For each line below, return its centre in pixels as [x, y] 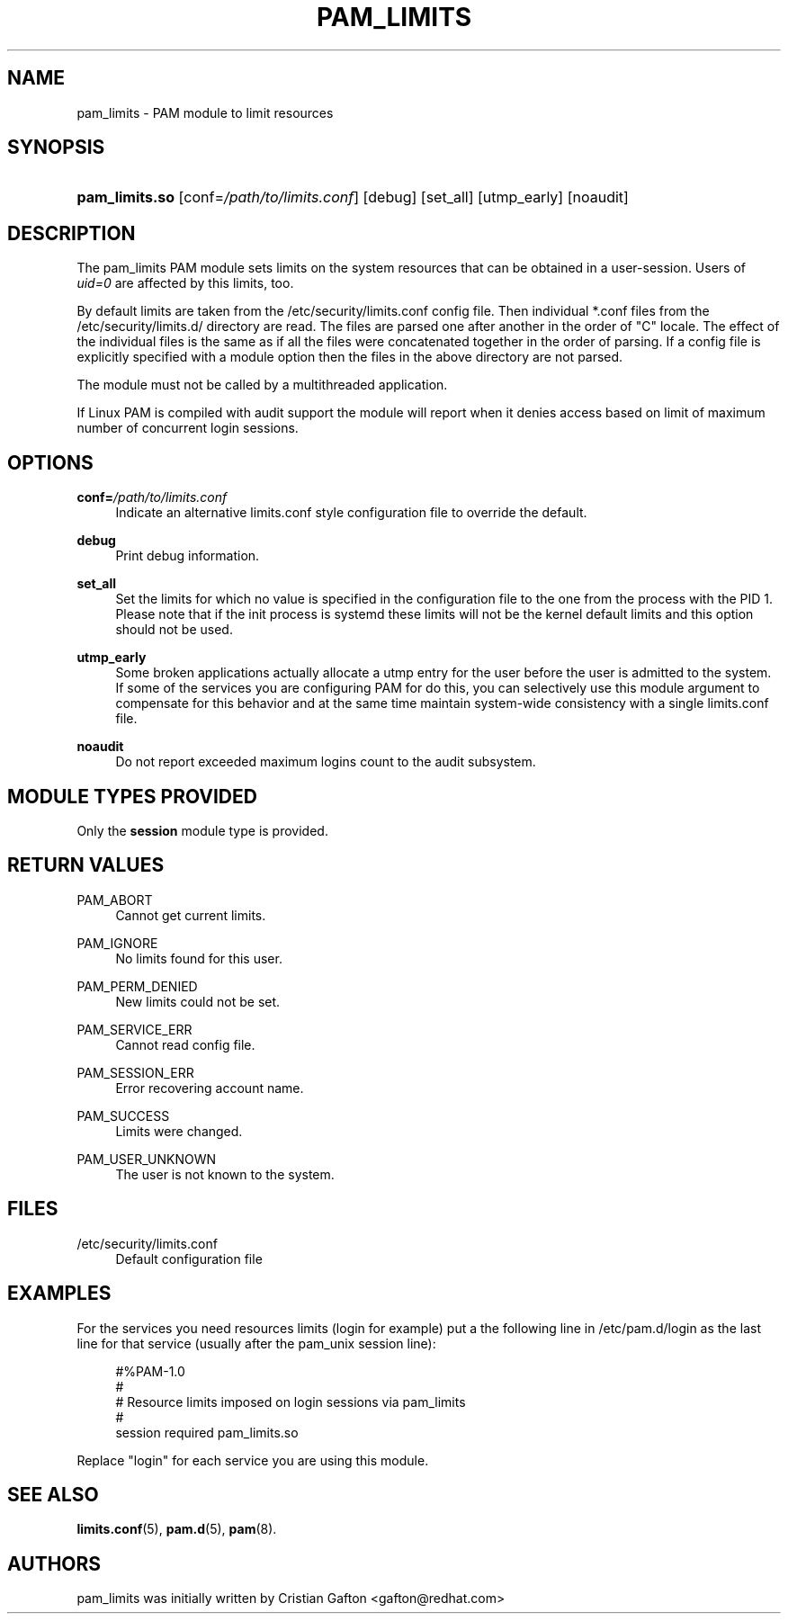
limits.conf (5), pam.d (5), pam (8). [177, 1529]
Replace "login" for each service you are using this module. [253, 1460]
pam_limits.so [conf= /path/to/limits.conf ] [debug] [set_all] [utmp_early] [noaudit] [353, 197]
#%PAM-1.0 [150, 1371]
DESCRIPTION [72, 233]
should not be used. [174, 630]
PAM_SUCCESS [123, 1115]
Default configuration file [189, 1258]
